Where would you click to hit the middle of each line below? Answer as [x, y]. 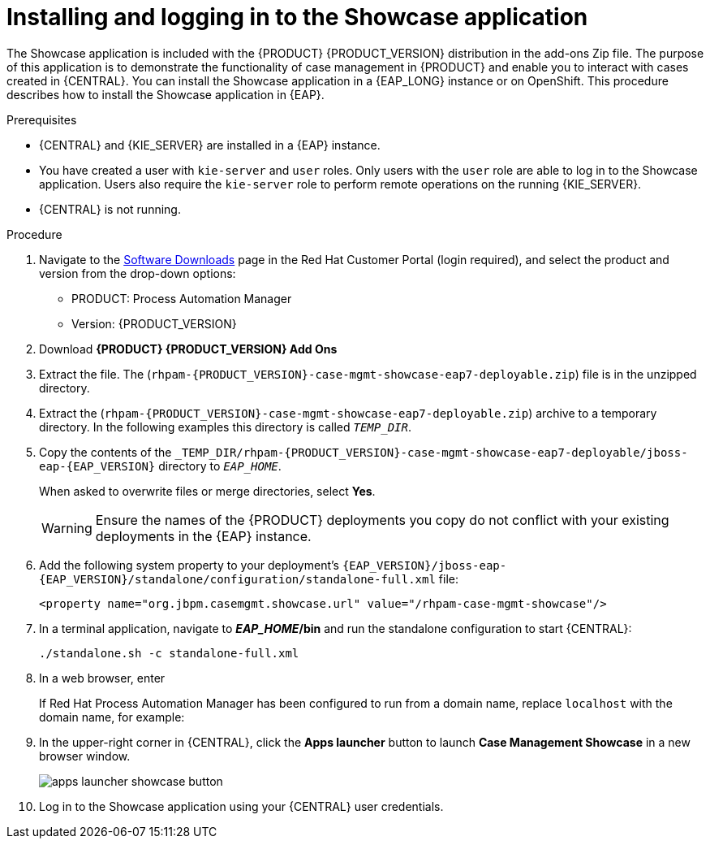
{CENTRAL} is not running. [110, 209]
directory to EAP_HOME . [220, 466]
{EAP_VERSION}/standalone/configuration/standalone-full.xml [237, 579]
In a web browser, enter [102, 678]
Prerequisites [42, 119]
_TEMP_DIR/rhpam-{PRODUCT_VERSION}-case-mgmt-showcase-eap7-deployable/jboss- [431, 452]
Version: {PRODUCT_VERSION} [154, 323]
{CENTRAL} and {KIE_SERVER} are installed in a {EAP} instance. [210, 145]
